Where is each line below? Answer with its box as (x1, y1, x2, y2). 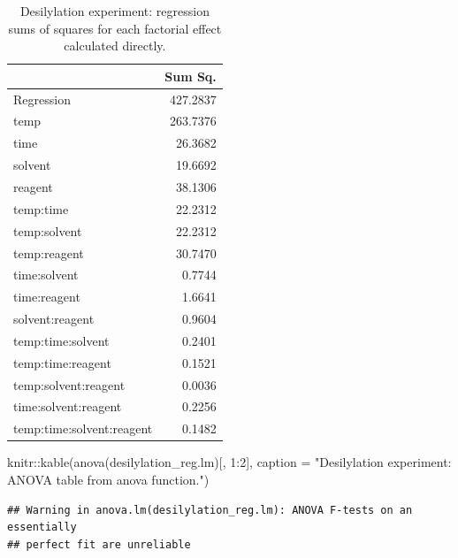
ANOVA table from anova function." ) (7, 470, 210, 488)
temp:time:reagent (13, 353, 111, 371)
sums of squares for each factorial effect (8, 19, 222, 37)
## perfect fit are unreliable (7, 538, 191, 551)
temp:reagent (13, 243, 84, 262)
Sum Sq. (164, 66, 217, 85)
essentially (7, 521, 77, 534)
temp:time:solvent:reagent (13, 419, 153, 438)
